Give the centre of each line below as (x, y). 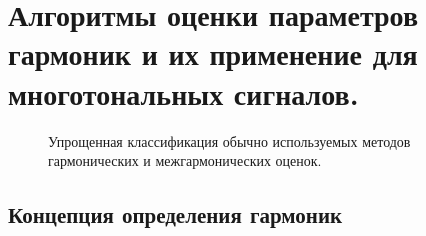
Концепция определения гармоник (175, 214)
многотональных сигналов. (183, 92)
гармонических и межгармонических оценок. (185, 160)
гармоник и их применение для (213, 53)
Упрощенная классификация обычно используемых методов (229, 140)
